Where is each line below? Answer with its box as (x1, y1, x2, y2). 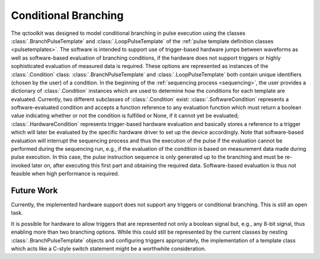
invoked (11, 161, 31, 169)
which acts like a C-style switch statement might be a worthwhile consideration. (11, 245, 207, 252)
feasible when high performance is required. (11, 170, 120, 177)
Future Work (11, 186, 58, 195)
